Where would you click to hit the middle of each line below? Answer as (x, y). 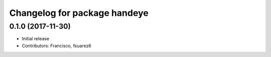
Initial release (36, 39)
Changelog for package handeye (79, 13)
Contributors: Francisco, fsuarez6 (56, 46)
